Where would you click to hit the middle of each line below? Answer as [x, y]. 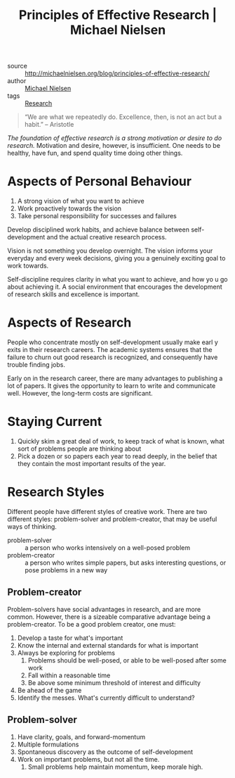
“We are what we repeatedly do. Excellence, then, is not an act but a [123, 117]
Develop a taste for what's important [70, 638]
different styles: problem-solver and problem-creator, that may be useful [112, 519]
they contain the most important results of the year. [92, 464]
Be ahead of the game [49, 690]
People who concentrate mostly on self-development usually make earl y [113, 342]
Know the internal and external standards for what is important [108, 645]
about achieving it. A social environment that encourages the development [115, 287]
